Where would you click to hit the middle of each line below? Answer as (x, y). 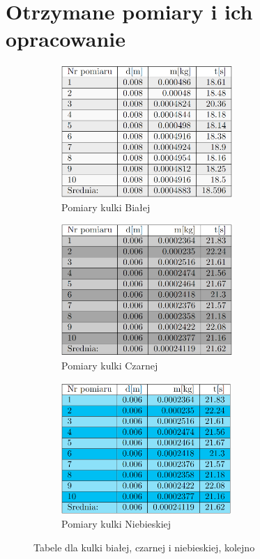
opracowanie (66, 39)
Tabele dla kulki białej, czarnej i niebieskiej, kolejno (144, 547)
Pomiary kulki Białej (106, 207)
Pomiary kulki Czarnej (110, 366)
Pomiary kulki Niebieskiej (116, 524)
